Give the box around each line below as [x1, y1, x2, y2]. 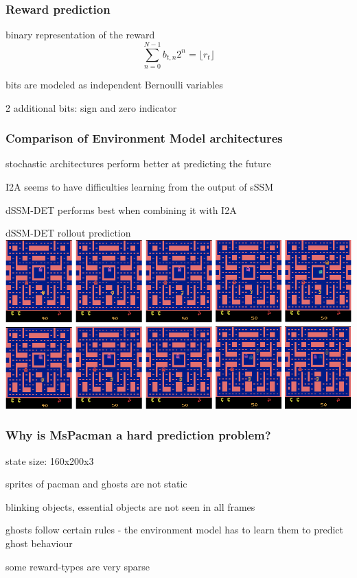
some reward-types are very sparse [5, 559, 150, 573]
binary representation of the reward [5, 27, 155, 42]
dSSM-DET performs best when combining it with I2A [5, 202, 237, 217]
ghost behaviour [5, 535, 73, 550]
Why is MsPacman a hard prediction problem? [5, 426, 271, 444]
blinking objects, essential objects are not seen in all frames [5, 499, 255, 514]
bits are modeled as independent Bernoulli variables [5, 77, 223, 91]
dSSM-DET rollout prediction [5, 226, 131, 240]
